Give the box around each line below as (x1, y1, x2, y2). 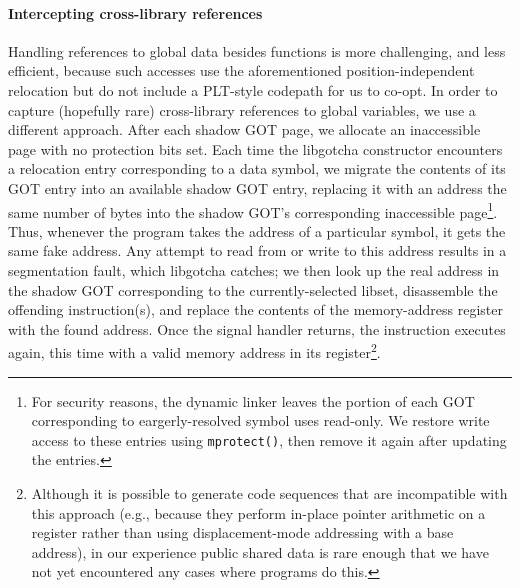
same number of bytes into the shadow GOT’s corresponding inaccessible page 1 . (8, 198, 498, 222)
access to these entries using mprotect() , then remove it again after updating (31, 429, 507, 450)
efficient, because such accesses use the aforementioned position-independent (8, 60, 475, 81)
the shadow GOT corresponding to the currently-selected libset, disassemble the (8, 279, 498, 300)
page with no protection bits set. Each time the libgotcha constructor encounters (8, 138, 503, 159)
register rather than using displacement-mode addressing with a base (31, 522, 454, 543)
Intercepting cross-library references (8, 2, 263, 23)
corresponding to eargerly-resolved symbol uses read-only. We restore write (31, 410, 490, 431)
